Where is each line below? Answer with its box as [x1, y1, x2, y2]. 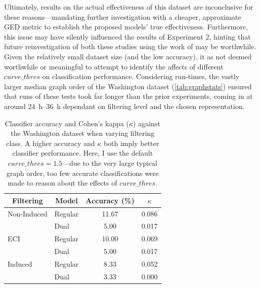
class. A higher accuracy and [6, 137, 95, 148]
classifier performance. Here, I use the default [12, 148, 153, 158]
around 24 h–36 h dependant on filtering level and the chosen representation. [4, 100, 245, 111]
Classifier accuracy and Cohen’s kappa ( [5, 118, 129, 128]
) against [133, 118, 160, 128]
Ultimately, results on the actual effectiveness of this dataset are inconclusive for [4, 2, 253, 12]
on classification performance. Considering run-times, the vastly [42, 71, 240, 82]
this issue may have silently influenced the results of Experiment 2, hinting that [4, 31, 251, 42]
